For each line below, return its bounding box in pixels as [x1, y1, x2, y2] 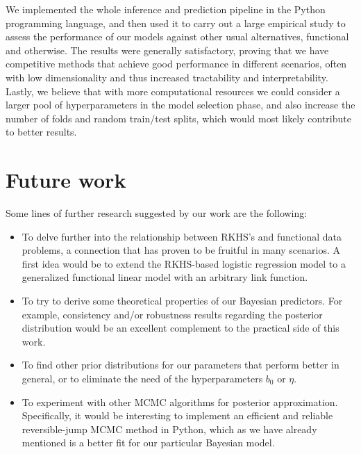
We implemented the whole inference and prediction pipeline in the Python [6, 2, 326, 16]
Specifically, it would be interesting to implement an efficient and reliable [22, 408, 333, 423]
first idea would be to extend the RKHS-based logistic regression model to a [22, 256, 346, 270]
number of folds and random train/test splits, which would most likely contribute [6, 111, 351, 125]
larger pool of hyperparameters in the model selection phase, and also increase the [6, 97, 355, 112]
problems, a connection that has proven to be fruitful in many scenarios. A [22, 243, 341, 257]
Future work [6, 165, 126, 194]
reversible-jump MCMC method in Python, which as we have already [22, 421, 317, 436]
